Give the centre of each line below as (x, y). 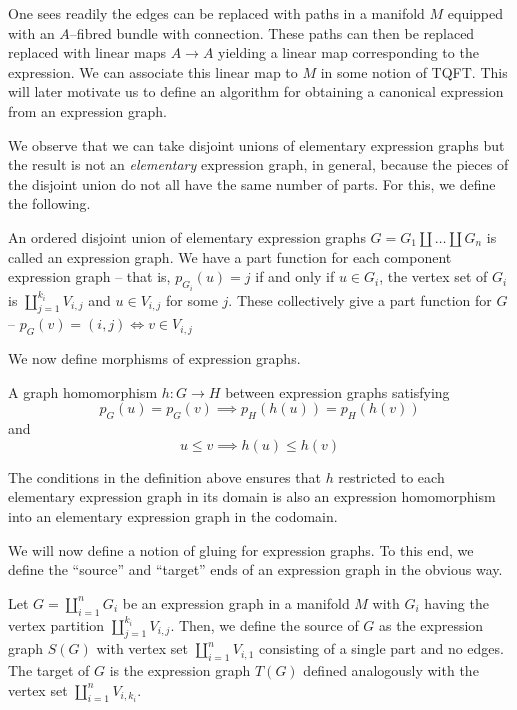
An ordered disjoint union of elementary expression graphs (187, 236)
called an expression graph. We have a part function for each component (230, 256)
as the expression (431, 624)
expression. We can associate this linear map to (153, 71)
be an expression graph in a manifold (236, 602)
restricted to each (391, 476)
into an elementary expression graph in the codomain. (173, 515)
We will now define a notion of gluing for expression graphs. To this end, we (241, 549)
